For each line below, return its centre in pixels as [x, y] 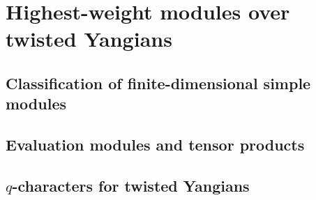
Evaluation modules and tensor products [155, 145]
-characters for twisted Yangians [131, 185]
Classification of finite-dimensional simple [158, 83]
